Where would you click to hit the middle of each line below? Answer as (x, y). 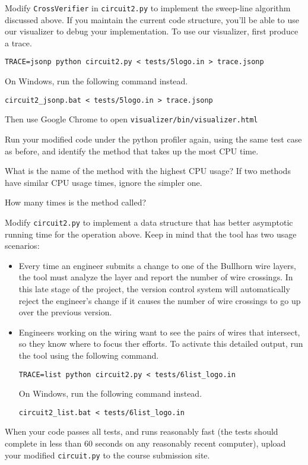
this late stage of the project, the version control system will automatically (154, 289)
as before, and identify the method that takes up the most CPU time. (132, 151)
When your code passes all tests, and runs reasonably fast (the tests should (142, 431)
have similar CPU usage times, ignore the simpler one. (104, 182)
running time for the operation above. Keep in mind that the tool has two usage (151, 234)
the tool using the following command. (89, 355)
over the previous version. (65, 312)
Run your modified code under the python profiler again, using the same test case (153, 139)
